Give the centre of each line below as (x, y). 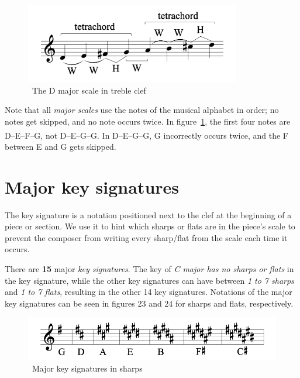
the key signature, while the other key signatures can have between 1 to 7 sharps (149, 280)
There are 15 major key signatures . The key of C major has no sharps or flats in (149, 268)
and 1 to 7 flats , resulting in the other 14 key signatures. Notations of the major (149, 292)
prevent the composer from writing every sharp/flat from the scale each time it (146, 237)
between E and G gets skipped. (61, 146)
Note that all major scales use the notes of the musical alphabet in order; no (142, 110)
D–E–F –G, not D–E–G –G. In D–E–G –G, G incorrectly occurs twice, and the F (146, 135)
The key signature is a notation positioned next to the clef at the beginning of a (148, 214)
